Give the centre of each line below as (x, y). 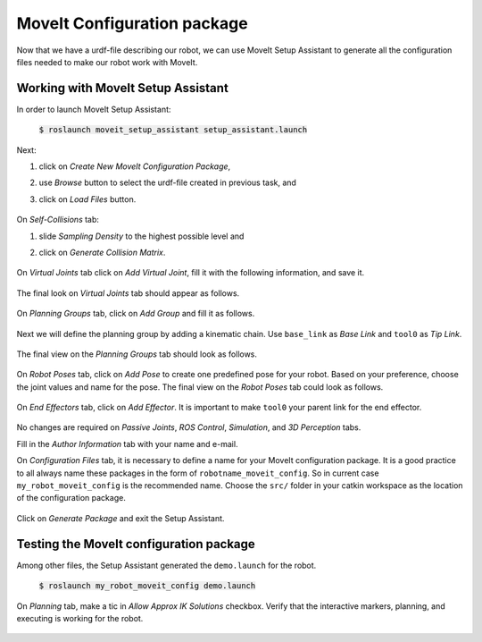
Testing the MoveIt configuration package (136, 544)
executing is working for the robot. (80, 618)
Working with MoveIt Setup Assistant (123, 88)
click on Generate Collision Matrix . (102, 252)
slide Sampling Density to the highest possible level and (141, 236)
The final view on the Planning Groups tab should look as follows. (137, 354)
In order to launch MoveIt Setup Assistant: (94, 109)
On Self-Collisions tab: (58, 220)
